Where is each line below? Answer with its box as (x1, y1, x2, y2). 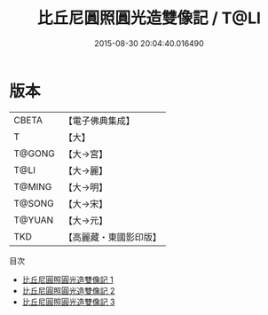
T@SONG (13, 197, 55, 209)
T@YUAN (13, 214, 54, 226)
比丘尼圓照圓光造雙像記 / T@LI (36, 8, 262, 28)
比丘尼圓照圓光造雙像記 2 (21, 285, 115, 295)
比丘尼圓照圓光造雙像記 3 (21, 296, 115, 307)
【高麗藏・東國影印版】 (63, 231, 162, 243)
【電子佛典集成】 (63, 114, 135, 127)
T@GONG (13, 147, 55, 160)
